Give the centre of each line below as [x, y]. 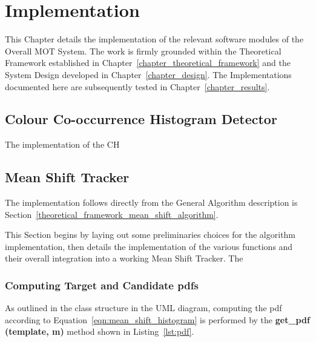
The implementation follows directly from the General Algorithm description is [151, 202]
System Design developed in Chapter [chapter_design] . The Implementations [148, 74]
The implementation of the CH [62, 144]
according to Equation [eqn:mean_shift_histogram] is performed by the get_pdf [157, 319]
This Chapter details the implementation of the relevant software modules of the [154, 39]
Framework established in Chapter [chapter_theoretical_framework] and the [148, 63]
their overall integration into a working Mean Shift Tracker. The [124, 258]
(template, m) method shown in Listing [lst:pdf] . [100, 331]
